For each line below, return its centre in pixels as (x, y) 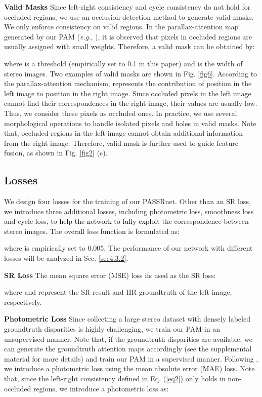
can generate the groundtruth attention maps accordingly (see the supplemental (128, 349)
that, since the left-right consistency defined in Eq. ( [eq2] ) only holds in (115, 379)
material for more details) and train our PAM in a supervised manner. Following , (131, 358)
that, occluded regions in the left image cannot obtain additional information (123, 133)
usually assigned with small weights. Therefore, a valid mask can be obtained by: (129, 46)
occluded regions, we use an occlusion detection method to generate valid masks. (129, 16)
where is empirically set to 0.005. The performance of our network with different (128, 248)
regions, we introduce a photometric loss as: (101, 388)
